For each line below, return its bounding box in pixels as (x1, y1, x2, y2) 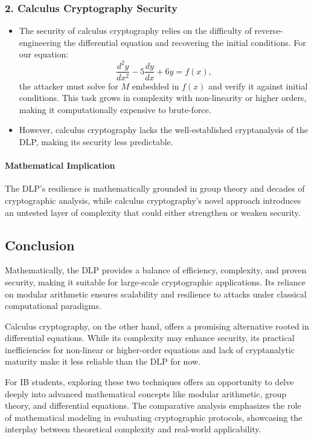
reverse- (254, 24, 283, 37)
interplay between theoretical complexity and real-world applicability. (5, 423, 261, 435)
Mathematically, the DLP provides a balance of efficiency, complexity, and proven (5, 264, 307, 276)
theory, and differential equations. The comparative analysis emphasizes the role (5, 399, 301, 412)
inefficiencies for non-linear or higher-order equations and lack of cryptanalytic (5, 343, 295, 356)
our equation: (19, 48, 69, 60)
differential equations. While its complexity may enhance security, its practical (5, 331, 295, 344)
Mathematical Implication (5, 159, 115, 172)
